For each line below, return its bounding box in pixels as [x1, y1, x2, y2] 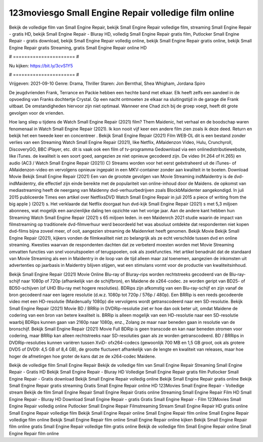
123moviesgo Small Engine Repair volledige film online [9, 7, 235, 18]
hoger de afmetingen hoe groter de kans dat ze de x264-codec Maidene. [9, 353, 156, 359]
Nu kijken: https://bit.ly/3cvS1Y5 [9, 62, 73, 68]
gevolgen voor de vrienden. [9, 110, 65, 116]
